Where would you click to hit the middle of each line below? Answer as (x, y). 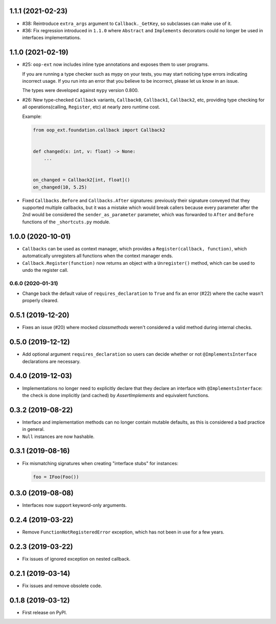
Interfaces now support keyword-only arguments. (75, 505)
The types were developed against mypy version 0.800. (80, 90)
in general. (33, 429)
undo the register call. (45, 270)
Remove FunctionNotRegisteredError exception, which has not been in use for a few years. (123, 532)
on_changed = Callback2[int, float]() (82, 180)
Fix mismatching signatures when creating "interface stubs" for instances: (100, 463)
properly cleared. (40, 301)
